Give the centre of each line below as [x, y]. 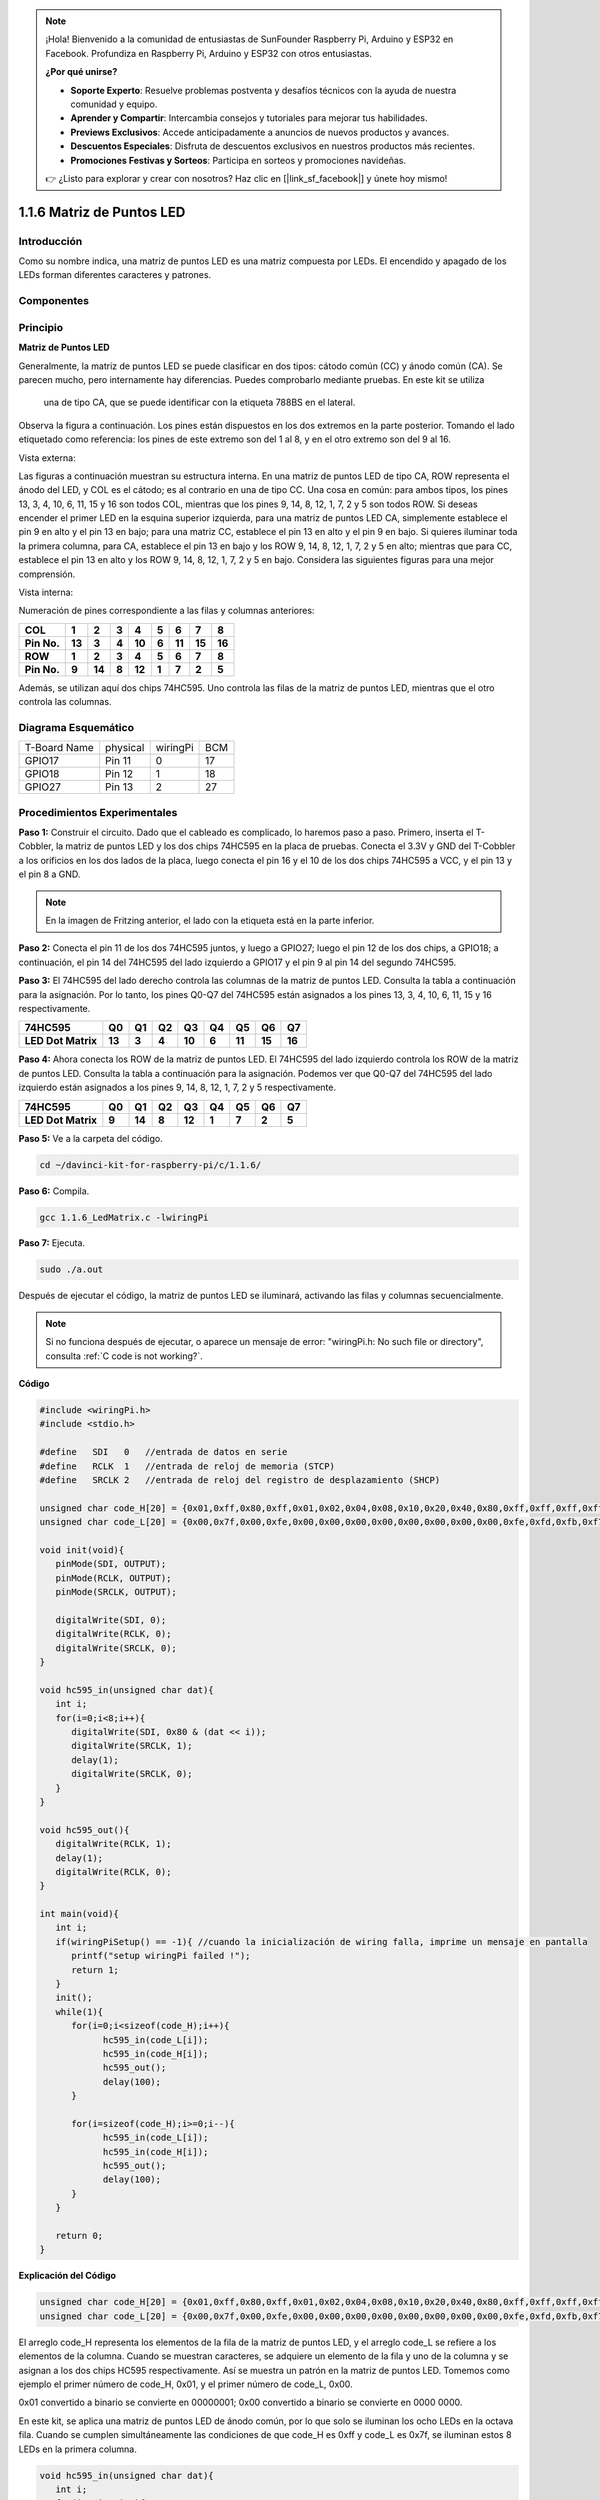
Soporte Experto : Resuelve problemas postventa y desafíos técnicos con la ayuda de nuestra [263, 90]
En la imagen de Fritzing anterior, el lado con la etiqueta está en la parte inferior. [210, 921]
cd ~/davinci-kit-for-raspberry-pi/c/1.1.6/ [150, 1164]
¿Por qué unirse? [81, 72]
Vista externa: [47, 457]
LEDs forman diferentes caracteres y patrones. [115, 275]
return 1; [95, 1969]
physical [125, 748]
